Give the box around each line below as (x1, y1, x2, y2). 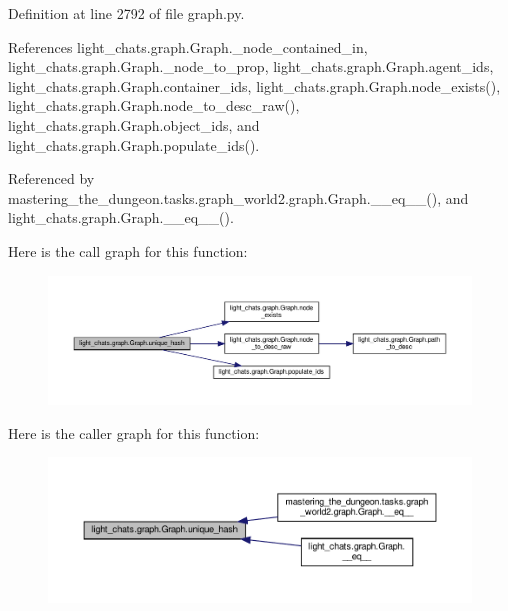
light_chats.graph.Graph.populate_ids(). (8, 134, 260, 155)
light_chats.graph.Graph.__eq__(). (8, 207, 234, 228)
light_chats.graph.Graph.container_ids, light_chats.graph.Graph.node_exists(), (8, 75, 501, 96)
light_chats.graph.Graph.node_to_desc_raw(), (8, 95, 300, 116)
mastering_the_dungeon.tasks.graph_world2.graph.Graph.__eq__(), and (8, 187, 469, 208)
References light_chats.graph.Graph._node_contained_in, (8, 36, 368, 57)
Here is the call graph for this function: (8, 240, 248, 261)
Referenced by (8, 168, 95, 189)
